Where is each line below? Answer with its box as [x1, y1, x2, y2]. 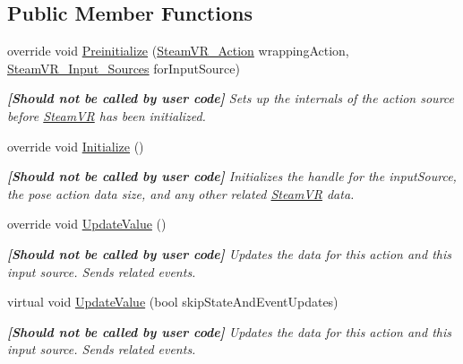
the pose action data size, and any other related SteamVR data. [7, 184, 355, 203]
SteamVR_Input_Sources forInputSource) [7, 58, 240, 77]
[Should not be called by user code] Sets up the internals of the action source [7, 89, 454, 108]
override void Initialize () [7, 136, 144, 155]
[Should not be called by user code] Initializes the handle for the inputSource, [7, 167, 457, 186]
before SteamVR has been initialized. [7, 106, 206, 125]
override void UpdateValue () [7, 214, 167, 233]
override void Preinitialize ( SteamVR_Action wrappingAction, [7, 41, 349, 60]
